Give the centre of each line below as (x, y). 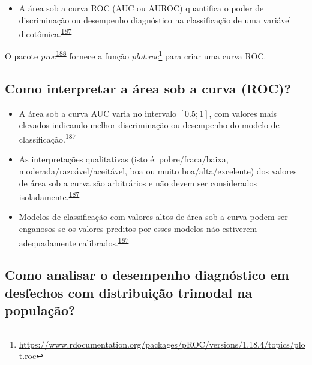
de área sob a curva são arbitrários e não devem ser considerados (138, 182)
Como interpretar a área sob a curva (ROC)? (148, 88)
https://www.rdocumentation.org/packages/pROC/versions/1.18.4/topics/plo (162, 344)
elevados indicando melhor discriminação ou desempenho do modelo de (149, 125)
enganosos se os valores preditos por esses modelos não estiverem (138, 228)
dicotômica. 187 (45, 33)
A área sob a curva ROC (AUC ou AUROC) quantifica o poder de (141, 8)
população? (40, 310)
